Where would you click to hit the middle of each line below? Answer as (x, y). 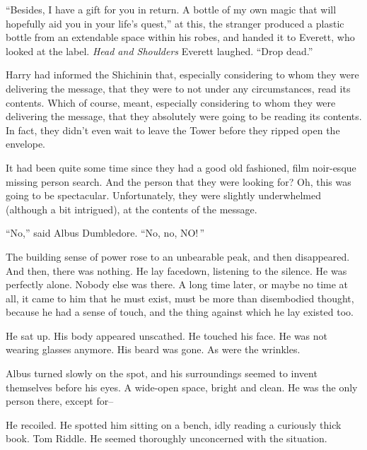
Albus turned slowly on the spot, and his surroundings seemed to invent (162, 373)
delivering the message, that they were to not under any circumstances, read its (178, 88)
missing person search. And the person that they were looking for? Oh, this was (179, 181)
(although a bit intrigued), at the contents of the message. (132, 209)
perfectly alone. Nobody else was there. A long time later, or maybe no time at (177, 284)
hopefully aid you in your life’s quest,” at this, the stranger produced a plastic (175, 23)
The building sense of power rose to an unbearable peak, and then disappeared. (178, 256)
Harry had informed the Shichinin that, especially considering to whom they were (182, 75)
